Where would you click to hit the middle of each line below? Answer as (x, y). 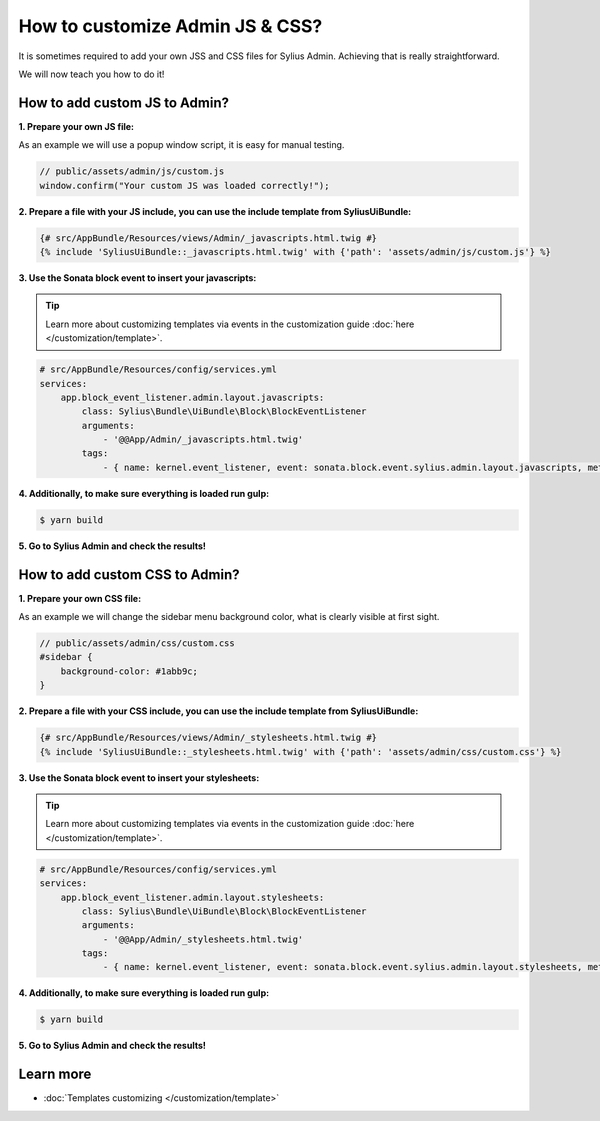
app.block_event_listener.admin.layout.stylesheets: (192, 897)
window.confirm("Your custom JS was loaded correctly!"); (184, 185)
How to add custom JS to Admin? (124, 102)
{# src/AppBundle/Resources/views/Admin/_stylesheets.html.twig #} (208, 738)
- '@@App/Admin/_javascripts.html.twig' (203, 439)
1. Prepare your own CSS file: (80, 598)
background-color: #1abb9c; (129, 671)
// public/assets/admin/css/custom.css (137, 643)
